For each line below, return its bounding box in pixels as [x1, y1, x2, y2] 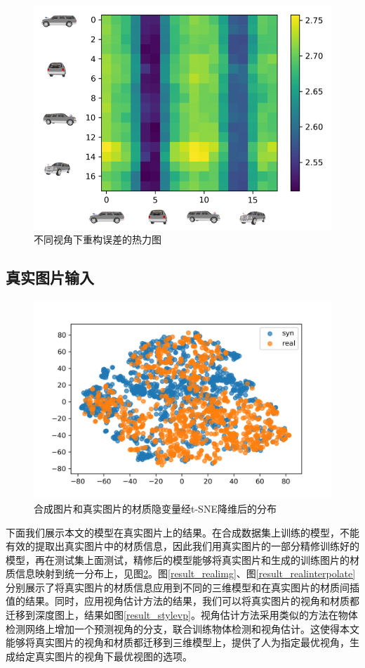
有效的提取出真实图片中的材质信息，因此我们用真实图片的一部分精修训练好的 [6, 539, 359, 553]
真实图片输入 [6, 266, 94, 288]
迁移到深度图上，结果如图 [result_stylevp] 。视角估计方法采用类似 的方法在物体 [6, 608, 358, 622]
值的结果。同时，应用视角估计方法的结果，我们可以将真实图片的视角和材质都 [6, 593, 359, 608]
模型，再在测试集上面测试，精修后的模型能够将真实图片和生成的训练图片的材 [6, 552, 359, 567]
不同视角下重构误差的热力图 [34, 232, 161, 247]
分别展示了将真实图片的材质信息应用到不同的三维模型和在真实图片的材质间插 [6, 579, 359, 594]
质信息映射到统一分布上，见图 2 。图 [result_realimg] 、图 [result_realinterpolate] [6, 566, 356, 581]
